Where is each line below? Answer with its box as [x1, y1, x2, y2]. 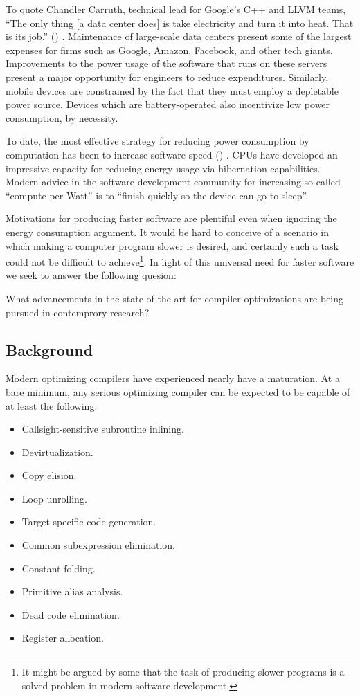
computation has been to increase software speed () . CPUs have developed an [6, 147, 338, 161]
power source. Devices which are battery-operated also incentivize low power [6, 97, 330, 111]
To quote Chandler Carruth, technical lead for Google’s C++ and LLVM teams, [6, 2, 346, 16]
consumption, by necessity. [6, 110, 118, 125]
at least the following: [6, 398, 98, 413]
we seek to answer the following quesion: [6, 268, 177, 282]
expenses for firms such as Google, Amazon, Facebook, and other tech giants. [6, 42, 333, 57]
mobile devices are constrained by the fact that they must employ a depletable [6, 83, 339, 98]
